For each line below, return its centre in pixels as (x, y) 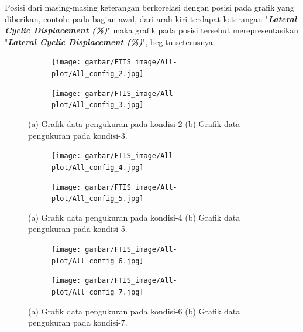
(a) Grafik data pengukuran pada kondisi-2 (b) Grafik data (134, 124)
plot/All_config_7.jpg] (98, 292)
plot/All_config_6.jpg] (98, 261)
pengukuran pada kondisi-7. (78, 322)
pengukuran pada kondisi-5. (78, 229)
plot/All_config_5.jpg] (98, 199)
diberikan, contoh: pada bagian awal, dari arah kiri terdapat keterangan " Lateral (151, 18)
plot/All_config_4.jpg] (98, 167)
